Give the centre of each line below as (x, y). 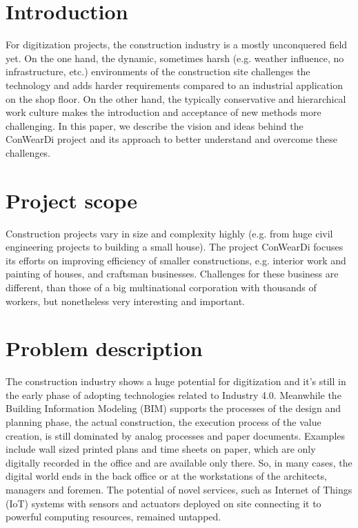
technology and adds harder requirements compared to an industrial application (174, 85)
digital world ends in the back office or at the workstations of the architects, (166, 476)
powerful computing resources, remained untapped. (113, 517)
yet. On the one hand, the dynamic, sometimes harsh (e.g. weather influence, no (175, 58)
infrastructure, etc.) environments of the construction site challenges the (158, 71)
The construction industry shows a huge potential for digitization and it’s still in (176, 381)
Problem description (104, 348)
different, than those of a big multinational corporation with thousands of (161, 287)
